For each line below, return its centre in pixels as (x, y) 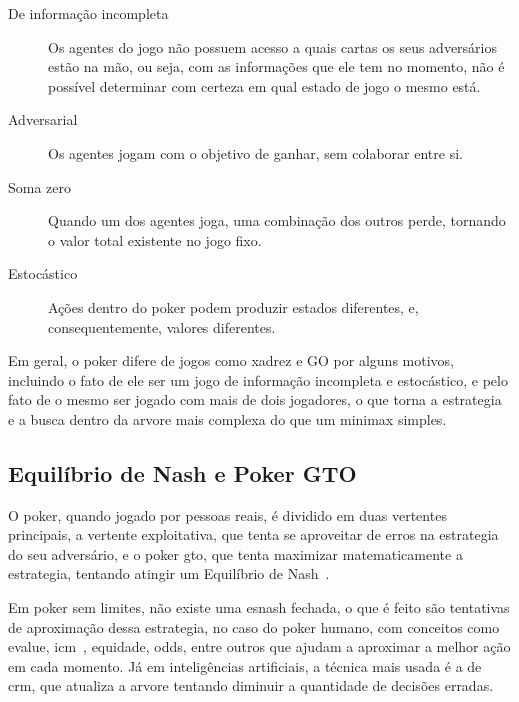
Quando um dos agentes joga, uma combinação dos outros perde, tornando (277, 220)
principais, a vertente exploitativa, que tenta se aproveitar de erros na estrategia (253, 534)
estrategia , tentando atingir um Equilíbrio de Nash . (169, 573)
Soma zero (40, 186)
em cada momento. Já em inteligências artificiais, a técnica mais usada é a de (245, 665)
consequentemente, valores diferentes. (162, 326)
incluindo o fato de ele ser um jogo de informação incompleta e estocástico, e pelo (258, 379)
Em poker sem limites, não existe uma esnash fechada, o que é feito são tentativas (259, 607)
